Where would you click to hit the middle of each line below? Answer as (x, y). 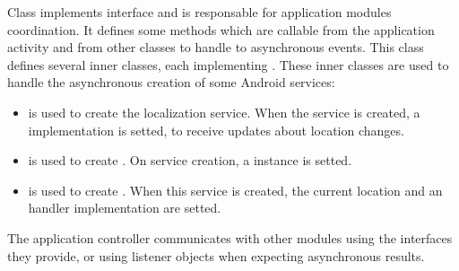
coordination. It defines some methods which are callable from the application (221, 29)
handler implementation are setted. (125, 208)
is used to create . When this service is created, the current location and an (235, 190)
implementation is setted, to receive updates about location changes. (216, 130)
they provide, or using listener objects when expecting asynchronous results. (216, 255)
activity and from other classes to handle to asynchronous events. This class (216, 47)
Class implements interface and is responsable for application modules (199, 12)
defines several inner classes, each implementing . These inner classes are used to (228, 64)
